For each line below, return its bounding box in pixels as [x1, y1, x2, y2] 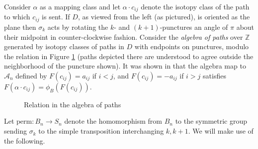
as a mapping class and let [40, 1, 121, 11]
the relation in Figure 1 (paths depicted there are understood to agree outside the [4, 51, 254, 61]
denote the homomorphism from [64, 116, 162, 126]
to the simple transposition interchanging [38, 126, 164, 136]
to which [4, 11, 30, 22]
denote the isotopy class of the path [141, 1, 250, 11]
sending [4, 126, 27, 136]
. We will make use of [188, 126, 254, 136]
